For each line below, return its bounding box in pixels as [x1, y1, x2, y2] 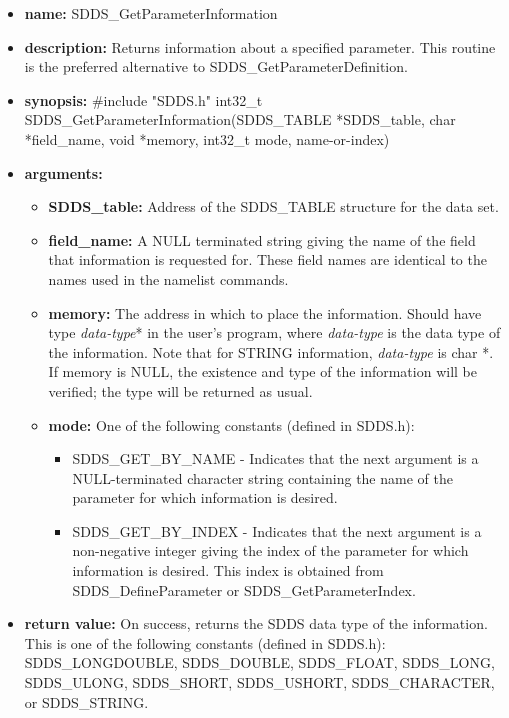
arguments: [24, 162, 103, 183]
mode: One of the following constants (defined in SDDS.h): [48, 414, 415, 435]
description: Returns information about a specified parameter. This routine [24, 36, 496, 57]
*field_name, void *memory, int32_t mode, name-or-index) [24, 128, 390, 149]
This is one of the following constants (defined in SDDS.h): [24, 632, 386, 653]
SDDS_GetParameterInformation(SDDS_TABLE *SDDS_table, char [24, 109, 456, 130]
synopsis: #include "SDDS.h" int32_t [24, 89, 263, 110]
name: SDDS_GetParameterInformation [24, 3, 278, 23]
